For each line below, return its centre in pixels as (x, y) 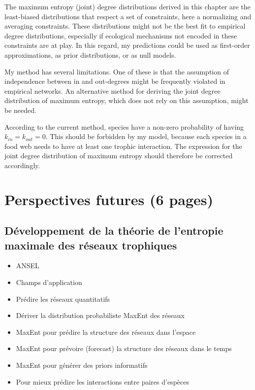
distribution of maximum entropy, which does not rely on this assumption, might (127, 100)
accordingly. (22, 165)
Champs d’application (49, 282)
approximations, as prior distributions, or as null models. (90, 54)
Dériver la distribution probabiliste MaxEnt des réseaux (100, 315)
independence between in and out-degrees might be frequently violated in (115, 81)
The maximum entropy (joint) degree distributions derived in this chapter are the (127, 6)
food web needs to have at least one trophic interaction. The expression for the (123, 146)
